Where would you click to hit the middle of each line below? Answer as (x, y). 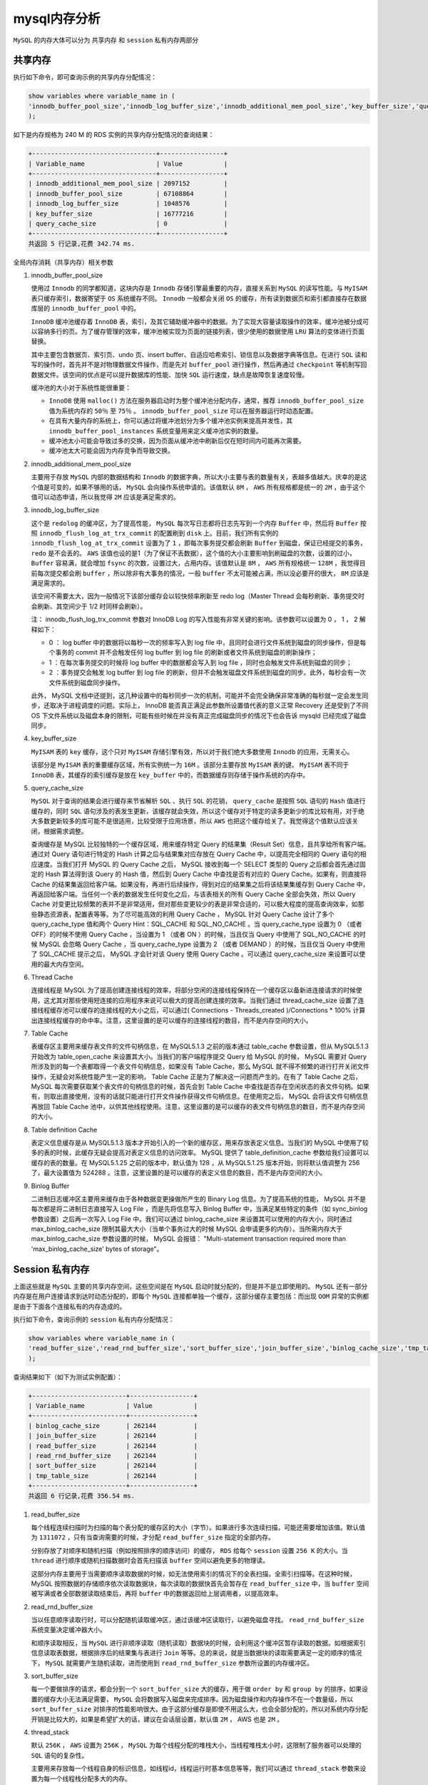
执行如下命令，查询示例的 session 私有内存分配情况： (94, 1319)
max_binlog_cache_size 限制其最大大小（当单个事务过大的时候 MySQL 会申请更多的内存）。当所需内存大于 (187, 1229)
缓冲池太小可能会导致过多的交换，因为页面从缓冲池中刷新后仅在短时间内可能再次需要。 (177, 441)
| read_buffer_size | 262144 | (113, 1445)
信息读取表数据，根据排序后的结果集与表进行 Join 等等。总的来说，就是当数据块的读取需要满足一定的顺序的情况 (197, 1653)
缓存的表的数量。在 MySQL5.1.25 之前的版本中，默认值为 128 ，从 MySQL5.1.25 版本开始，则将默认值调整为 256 (195, 1162)
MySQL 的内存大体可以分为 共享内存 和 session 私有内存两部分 (106, 40)
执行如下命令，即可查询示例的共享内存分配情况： (85, 77)
